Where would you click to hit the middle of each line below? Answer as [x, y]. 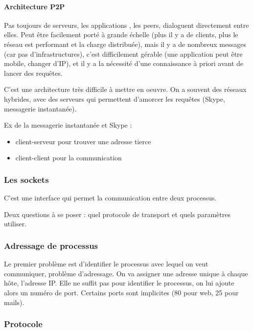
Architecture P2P [34, 6]
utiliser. [15, 224]
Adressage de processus [51, 245]
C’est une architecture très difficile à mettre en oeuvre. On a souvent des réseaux [125, 89]
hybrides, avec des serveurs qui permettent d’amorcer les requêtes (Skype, [115, 99]
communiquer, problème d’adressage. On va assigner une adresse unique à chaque [126, 273]
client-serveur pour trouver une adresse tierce [83, 141]
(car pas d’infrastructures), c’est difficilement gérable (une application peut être [123, 54]
